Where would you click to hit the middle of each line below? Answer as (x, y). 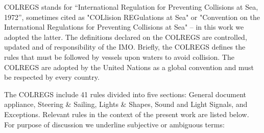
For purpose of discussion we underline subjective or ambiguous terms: (114, 124)
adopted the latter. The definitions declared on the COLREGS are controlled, (126, 37)
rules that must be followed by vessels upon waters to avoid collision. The (119, 57)
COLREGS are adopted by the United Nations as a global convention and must (129, 67)
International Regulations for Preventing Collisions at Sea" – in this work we (124, 27)
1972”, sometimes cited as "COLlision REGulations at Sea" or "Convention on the (132, 17)
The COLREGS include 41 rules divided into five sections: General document (125, 94)
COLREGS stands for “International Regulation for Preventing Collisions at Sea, (131, 7)
